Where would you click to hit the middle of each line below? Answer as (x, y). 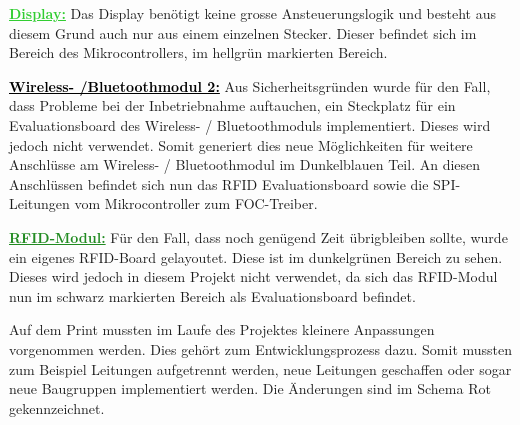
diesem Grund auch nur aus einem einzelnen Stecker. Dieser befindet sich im (243, 32)
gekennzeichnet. (57, 407)
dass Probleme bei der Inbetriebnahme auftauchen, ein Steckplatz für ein (232, 105)
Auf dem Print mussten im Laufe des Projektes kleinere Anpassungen (222, 329)
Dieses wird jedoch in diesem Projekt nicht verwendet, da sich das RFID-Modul (253, 276)
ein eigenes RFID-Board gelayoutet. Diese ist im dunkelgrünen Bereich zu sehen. (256, 256)
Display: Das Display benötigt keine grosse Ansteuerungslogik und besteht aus (252, 13)
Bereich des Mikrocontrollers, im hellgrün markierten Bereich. (198, 52)
